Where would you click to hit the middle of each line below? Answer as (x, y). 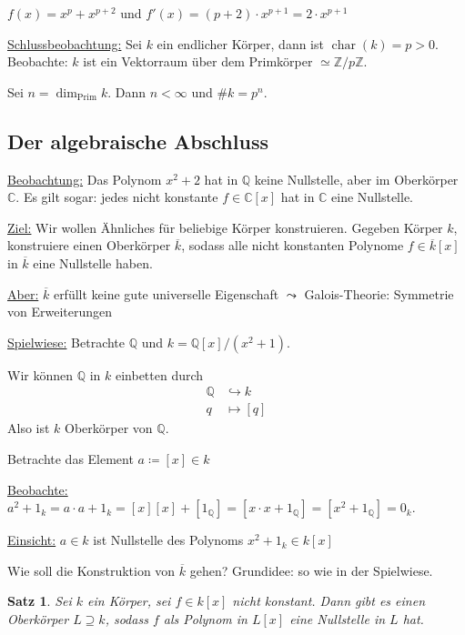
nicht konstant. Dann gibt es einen (329, 601)
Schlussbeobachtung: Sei (75, 43)
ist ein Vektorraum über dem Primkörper (198, 61)
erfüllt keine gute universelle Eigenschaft (166, 293)
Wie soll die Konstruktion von (91, 570)
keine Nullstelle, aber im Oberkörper (356, 179)
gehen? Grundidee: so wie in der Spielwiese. (311, 570)
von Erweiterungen (60, 312)
